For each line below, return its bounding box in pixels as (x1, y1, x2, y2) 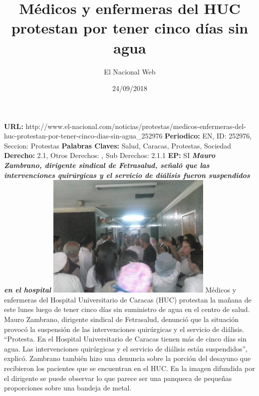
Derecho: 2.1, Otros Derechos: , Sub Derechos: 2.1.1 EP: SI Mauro (4, 150, 216, 160)
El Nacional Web (104, 66, 156, 76)
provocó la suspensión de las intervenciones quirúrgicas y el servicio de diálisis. (4, 323, 245, 334)
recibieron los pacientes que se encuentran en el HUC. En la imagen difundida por (4, 363, 255, 373)
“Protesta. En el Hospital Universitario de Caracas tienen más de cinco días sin (4, 333, 247, 344)
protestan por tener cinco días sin (11, 17, 249, 38)
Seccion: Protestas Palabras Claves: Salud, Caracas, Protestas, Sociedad (4, 140, 232, 150)
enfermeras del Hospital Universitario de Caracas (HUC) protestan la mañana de (4, 294, 252, 304)
